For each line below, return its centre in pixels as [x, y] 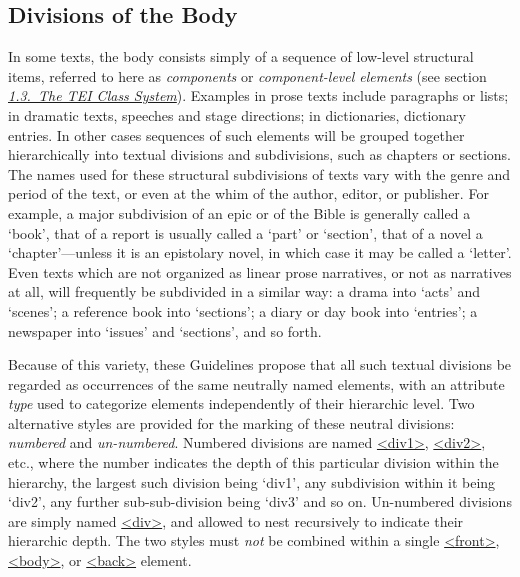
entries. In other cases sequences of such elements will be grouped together [236, 134]
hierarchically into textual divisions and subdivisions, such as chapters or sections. [260, 154]
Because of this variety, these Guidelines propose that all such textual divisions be [260, 364]
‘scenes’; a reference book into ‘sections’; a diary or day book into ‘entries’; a [243, 310]
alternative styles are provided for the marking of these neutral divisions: [231, 422]
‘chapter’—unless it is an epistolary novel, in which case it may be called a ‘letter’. [260, 252]
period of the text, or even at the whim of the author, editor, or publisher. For [248, 193]
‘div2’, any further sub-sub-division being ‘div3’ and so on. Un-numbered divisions [260, 501]
